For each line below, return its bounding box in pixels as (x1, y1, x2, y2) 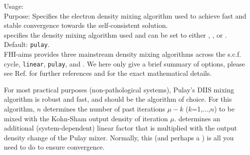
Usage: (4, 1, 24, 11)
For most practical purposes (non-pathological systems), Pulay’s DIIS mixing (4, 84, 234, 94)
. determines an (174, 113, 220, 123)
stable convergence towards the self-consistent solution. (4, 20, 168, 30)
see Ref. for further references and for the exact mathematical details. (4, 68, 212, 78)
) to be (214, 104, 235, 114)
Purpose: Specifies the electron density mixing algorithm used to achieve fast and (4, 10, 247, 21)
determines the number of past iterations (43, 104, 165, 114)
